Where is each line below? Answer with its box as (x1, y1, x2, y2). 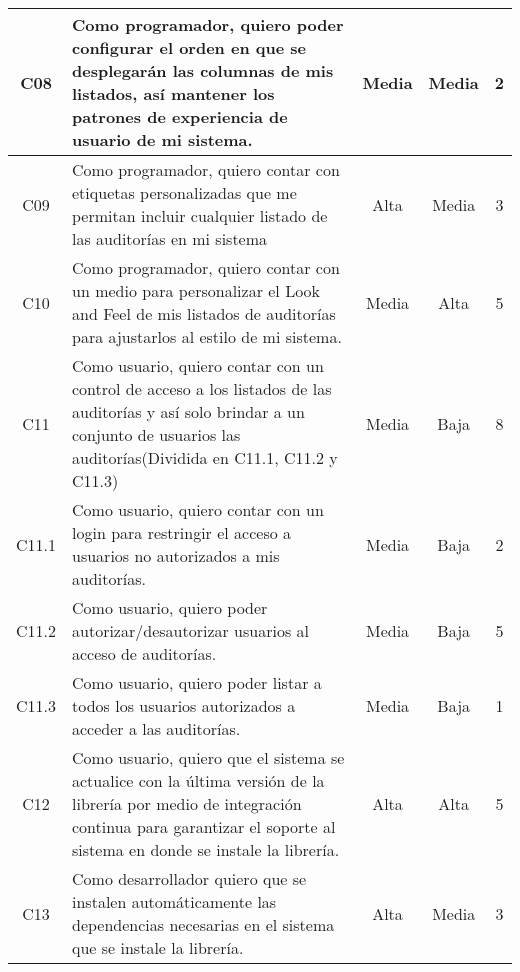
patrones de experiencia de (72, 105, 288, 128)
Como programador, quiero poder (72, 13, 344, 36)
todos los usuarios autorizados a (72, 694, 296, 717)
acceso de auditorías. (72, 642, 217, 665)
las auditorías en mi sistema (72, 227, 268, 250)
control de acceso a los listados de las (72, 377, 332, 400)
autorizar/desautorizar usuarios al (72, 619, 309, 642)
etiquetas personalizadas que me (72, 181, 297, 204)
